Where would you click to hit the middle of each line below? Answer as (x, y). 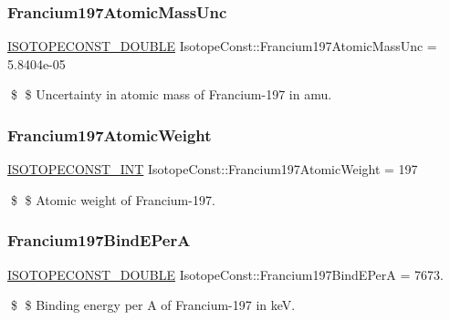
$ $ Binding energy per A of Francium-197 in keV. (153, 305)
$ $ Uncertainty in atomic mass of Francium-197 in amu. (171, 94)
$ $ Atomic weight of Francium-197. (113, 199)
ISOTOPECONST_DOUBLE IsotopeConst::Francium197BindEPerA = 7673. (225, 274)
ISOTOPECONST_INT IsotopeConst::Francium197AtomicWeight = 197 (213, 169)
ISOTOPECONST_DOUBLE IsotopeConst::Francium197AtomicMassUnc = (222, 46)
